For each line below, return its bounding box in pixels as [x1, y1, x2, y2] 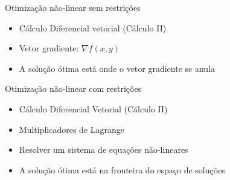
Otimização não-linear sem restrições [5, 1, 141, 13]
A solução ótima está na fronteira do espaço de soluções [19, 163, 225, 176]
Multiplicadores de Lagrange [19, 123, 124, 135]
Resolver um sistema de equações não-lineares [19, 143, 188, 156]
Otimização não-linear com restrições [5, 82, 142, 95]
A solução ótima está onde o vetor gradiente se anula [19, 62, 216, 74]
